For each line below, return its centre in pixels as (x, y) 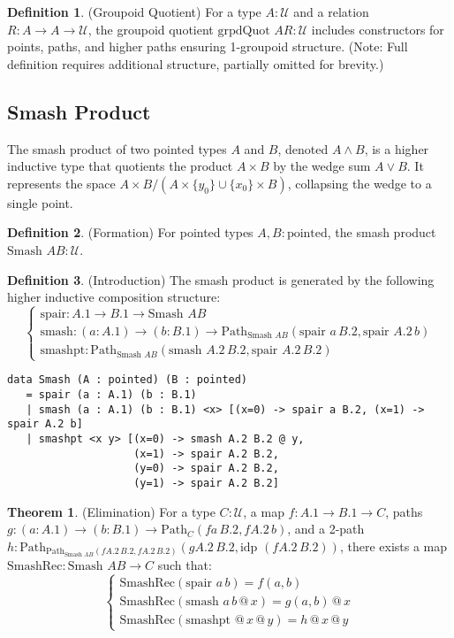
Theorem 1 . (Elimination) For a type (111, 511)
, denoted (303, 148)
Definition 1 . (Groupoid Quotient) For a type (134, 12)
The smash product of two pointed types (117, 148)
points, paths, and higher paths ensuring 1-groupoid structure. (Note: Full (208, 46)
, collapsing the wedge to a (359, 183)
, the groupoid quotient (151, 29)
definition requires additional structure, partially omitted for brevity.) (196, 63)
